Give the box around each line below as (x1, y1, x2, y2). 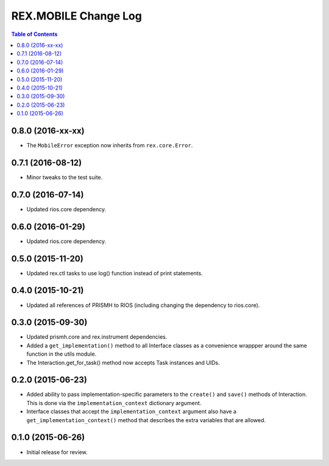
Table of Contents (11, 30, 58, 38)
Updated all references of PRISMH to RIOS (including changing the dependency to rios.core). (26, 302, 260, 309)
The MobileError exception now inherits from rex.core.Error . (26, 141, 193, 149)
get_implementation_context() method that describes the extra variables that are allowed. (26, 416, 266, 423)
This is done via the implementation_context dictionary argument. (26, 399, 202, 406)
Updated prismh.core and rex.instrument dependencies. (26, 333, 168, 341)
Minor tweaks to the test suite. (26, 174, 103, 181)
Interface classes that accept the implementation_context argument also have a (26, 408, 237, 415)
